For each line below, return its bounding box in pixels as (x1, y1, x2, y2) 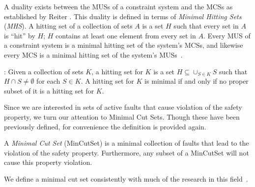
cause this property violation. (4, 157, 92, 167)
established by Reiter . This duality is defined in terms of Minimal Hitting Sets (4, 11, 242, 21)
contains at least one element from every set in (56, 30, 196, 40)
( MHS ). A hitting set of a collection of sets (4, 21, 133, 31)
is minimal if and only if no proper (144, 76, 249, 86)
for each (36, 76, 60, 86)
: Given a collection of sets (4, 66, 84, 76)
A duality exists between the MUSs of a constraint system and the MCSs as (4, 1, 233, 11)
